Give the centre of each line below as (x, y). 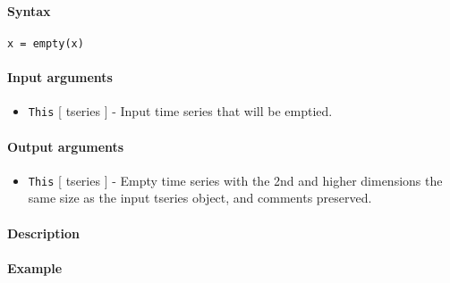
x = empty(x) (46, 43)
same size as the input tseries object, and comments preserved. (200, 198)
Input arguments (60, 77)
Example (35, 267)
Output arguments (66, 146)
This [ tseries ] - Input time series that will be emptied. (180, 111)
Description (44, 233)
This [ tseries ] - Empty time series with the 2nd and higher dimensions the (235, 180)
